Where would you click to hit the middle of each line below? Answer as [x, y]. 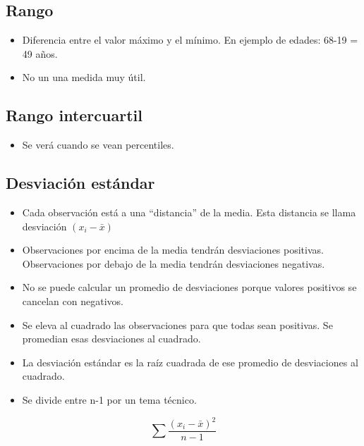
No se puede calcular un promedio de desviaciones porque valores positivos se [189, 287]
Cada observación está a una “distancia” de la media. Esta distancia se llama [189, 212]
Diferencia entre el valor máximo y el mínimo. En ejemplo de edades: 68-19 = [190, 40]
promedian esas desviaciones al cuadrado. [111, 339]
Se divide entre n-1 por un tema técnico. [109, 399]
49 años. [40, 53]
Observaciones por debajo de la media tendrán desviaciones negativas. [174, 263]
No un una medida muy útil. [84, 77]
